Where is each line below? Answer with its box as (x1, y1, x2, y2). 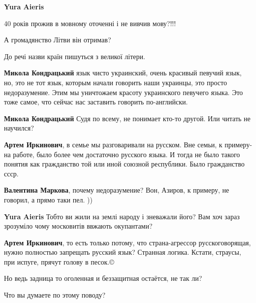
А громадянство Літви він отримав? (4, 34, 111, 45)
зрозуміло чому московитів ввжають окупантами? (4, 221, 153, 231)
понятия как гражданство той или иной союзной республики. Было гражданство (4, 159, 245, 169)
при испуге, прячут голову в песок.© (4, 256, 114, 267)
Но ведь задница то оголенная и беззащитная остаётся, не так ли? (4, 273, 202, 283)
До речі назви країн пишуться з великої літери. (4, 51, 145, 61)
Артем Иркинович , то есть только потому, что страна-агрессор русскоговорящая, (4, 237, 251, 247)
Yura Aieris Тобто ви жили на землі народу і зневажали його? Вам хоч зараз (4, 211, 240, 221)
